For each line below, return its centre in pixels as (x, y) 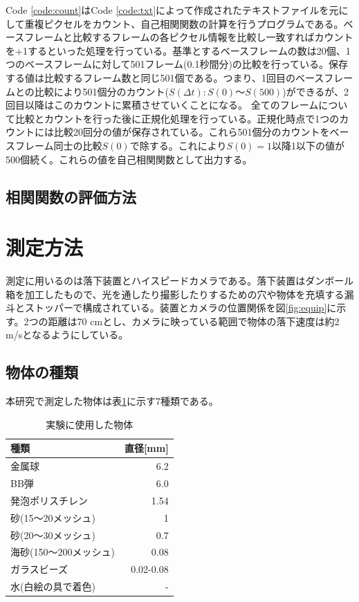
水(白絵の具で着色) (53, 586)
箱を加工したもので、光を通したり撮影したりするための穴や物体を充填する (175, 294)
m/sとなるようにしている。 (67, 335)
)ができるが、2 (316, 91)
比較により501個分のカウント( (102, 91)
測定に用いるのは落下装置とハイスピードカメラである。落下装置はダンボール (180, 281)
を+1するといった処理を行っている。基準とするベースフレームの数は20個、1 (178, 50)
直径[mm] (146, 448)
